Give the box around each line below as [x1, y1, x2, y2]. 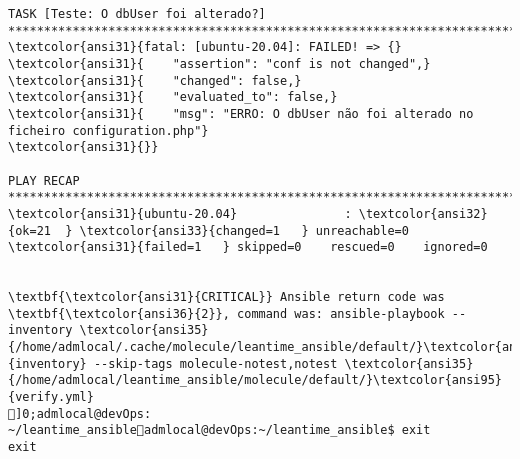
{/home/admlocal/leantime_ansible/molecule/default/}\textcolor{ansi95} [8, 373, 502, 388]
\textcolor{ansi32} [358, 206, 488, 221]
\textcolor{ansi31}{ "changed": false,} [8, 73, 302, 88]
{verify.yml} [8, 390, 94, 405]
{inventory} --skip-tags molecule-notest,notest [8, 356, 338, 371]
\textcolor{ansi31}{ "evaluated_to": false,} [8, 90, 338, 105]
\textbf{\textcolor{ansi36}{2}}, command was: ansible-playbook [8, 306, 445, 321]
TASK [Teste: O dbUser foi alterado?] [8, 7, 266, 21]
